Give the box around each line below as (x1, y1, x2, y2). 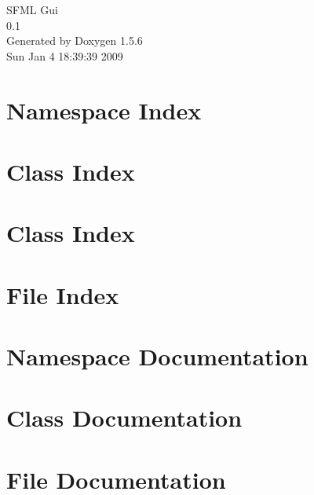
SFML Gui (6, 2, 58, 17)
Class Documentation (6, 401, 243, 434)
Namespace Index (6, 93, 202, 126)
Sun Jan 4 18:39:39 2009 (6, 47, 123, 64)
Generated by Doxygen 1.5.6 (6, 32, 143, 49)
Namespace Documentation (6, 340, 309, 372)
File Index (6, 278, 119, 310)
